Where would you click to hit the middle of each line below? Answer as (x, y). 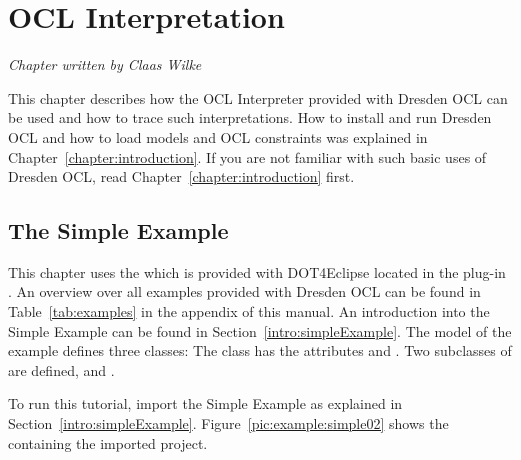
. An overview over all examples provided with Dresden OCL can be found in (244, 291)
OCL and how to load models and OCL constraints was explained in (218, 136)
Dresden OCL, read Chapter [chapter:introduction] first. (181, 176)
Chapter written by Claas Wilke (105, 64)
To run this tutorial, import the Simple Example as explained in (205, 403)
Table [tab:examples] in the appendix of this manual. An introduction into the (249, 311)
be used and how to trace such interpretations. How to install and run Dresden (250, 117)
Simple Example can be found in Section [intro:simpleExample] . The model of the (260, 330)
